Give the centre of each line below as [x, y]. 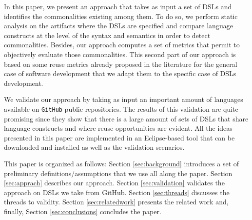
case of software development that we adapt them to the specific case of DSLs [120, 73]
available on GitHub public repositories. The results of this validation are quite [121, 109]
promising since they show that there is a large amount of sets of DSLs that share [126, 118]
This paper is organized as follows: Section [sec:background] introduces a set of [122, 163]
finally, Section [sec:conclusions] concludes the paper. [83, 211]
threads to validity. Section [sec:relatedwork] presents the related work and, [116, 202]
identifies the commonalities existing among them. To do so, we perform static [121, 16]
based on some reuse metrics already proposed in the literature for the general [121, 64]
